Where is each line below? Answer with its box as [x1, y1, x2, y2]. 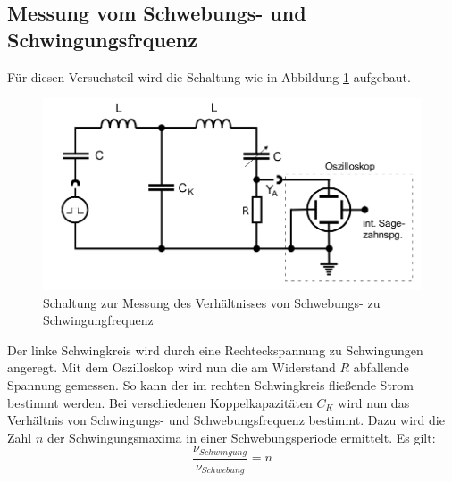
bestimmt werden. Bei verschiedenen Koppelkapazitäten [7, 393, 313, 411]
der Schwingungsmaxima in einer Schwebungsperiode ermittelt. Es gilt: [46, 428, 436, 446]
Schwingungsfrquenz [7, 25, 198, 53]
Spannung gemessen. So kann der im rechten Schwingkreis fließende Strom [7, 376, 414, 395]
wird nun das [338, 393, 410, 411]
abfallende [353, 358, 409, 377]
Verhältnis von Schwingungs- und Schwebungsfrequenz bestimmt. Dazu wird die [7, 411, 445, 429]
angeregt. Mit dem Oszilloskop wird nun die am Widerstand [7, 358, 336, 377]
